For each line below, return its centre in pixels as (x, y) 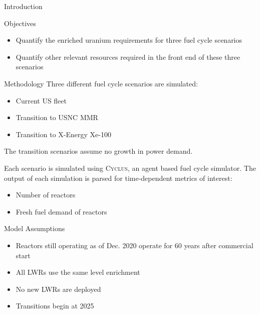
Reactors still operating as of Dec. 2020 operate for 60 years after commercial (135, 245)
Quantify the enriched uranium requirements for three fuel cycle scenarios (129, 40)
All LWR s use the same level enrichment (78, 272)
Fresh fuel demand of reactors (61, 211)
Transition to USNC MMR (57, 117)
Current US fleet (41, 100)
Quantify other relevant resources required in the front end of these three (128, 57)
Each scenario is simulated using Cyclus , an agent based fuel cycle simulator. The (130, 168)
